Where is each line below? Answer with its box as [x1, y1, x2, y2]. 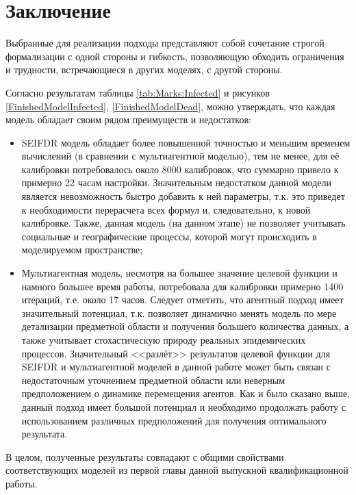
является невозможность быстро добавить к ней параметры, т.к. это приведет [21, 189, 345, 203]
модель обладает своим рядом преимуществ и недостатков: [5, 112, 251, 127]
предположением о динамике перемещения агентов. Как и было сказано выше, [21, 386, 351, 401]
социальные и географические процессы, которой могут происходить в [21, 229, 317, 243]
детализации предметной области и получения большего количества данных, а [21, 319, 349, 333]
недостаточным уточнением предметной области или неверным [21, 372, 285, 387]
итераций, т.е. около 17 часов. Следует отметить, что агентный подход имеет [21, 292, 344, 307]
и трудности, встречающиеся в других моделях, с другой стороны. [5, 62, 283, 77]
